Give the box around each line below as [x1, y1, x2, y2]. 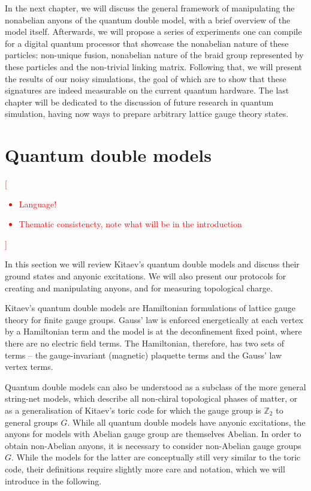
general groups [5, 415, 58, 428]
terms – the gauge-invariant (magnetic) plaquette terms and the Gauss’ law [5, 348, 282, 361]
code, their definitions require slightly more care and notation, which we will [5, 462, 285, 475]
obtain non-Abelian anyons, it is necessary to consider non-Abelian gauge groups [5, 439, 301, 451]
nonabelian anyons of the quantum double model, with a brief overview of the [5, 13, 291, 26]
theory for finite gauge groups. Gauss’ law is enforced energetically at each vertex [5, 313, 304, 326]
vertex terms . [5, 360, 53, 373]
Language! [19, 197, 57, 210]
